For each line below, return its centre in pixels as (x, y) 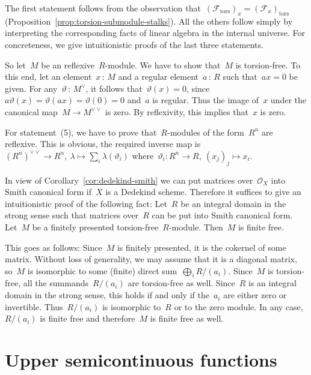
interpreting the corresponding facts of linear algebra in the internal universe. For (155, 33)
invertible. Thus (34, 306)
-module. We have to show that (163, 64)
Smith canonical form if (48, 192)
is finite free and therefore (88, 318)
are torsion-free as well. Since (181, 283)
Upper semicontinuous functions (141, 360)
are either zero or (255, 295)
